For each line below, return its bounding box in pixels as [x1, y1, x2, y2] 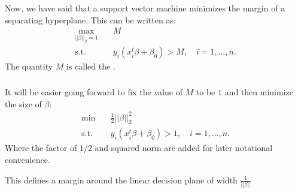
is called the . [66, 60, 115, 73]
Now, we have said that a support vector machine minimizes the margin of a [5, 1, 285, 14]
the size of [5, 97, 42, 110]
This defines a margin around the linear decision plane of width [5, 173, 238, 186]
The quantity [5, 60, 53, 73]
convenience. [5, 153, 50, 166]
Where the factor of [5, 141, 77, 154]
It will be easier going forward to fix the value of [5, 85, 183, 98]
